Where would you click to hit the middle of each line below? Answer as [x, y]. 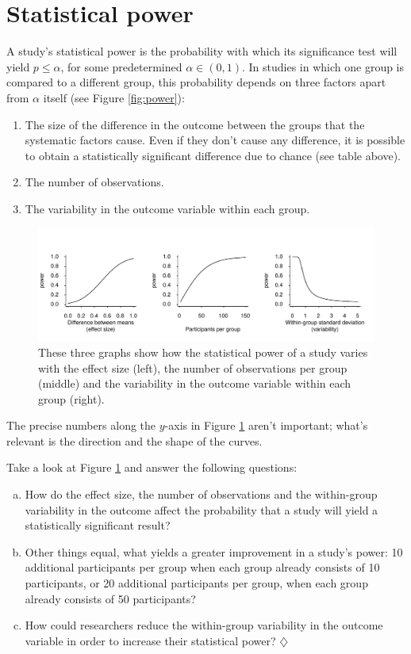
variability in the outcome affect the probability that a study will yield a [202, 509]
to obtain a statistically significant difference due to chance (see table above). [213, 155]
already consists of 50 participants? [110, 598]
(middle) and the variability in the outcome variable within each [195, 383]
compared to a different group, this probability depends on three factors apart [196, 82]
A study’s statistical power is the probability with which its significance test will [202, 51]
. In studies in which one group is [323, 66]
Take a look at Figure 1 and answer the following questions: [152, 467]
